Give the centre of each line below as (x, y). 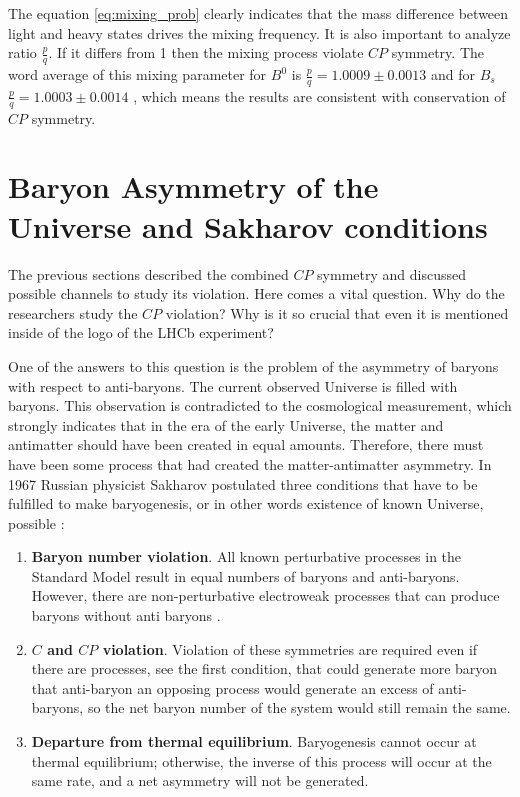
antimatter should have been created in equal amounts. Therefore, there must (246, 444)
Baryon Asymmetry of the (193, 186)
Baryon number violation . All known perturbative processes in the (246, 556)
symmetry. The (437, 52)
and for (453, 74)
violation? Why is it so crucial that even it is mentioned (337, 312)
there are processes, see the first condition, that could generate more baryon (264, 668)
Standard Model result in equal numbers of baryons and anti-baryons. (245, 575)
